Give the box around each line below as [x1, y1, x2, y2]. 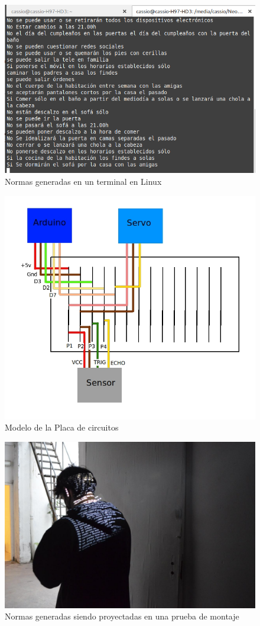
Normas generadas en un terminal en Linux [5, 175, 162, 187]
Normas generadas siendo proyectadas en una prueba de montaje [5, 610, 239, 622]
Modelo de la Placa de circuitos [5, 421, 119, 434]
